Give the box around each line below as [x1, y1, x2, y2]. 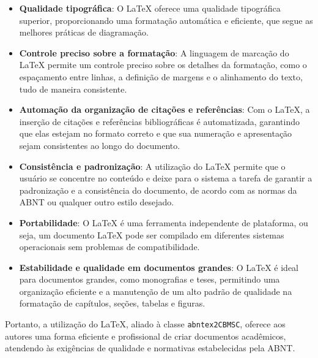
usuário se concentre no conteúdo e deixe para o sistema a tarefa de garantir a [19, 172, 312, 185]
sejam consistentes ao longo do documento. [19, 139, 180, 151]
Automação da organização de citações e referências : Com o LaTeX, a [19, 103, 310, 116]
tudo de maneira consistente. [19, 82, 127, 95]
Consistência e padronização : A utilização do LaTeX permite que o [19, 159, 286, 172]
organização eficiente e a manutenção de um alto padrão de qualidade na [19, 284, 292, 297]
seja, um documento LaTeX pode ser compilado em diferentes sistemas [19, 228, 284, 241]
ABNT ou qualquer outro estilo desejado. [19, 196, 174, 208]
